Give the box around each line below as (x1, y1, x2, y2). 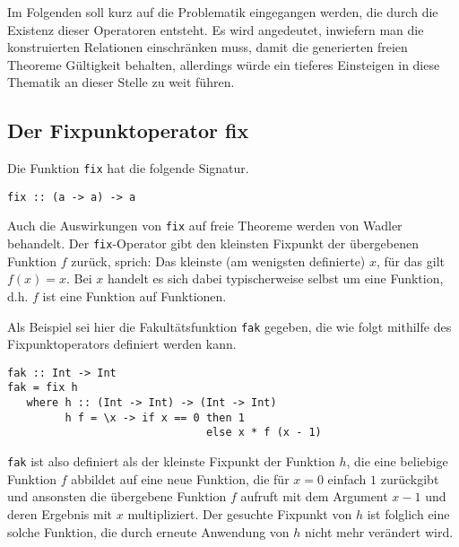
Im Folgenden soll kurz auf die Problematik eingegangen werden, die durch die (7, 3, 438, 21)
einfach (327, 469, 367, 488)
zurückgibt (380, 469, 439, 488)
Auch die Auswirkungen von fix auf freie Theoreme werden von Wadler (7, 216, 403, 235)
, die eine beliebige (346, 452, 448, 471)
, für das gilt (377, 251, 445, 270)
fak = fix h (7, 381, 78, 395)
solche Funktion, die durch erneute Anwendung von (7, 522, 290, 541)
